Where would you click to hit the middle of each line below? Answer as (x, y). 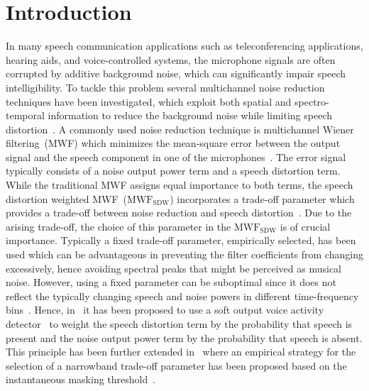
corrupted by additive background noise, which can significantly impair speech (176, 73)
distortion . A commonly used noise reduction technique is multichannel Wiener (180, 129)
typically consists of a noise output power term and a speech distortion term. (173, 171)
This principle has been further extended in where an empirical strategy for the (181, 352)
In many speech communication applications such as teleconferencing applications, (184, 46)
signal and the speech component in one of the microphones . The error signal (176, 156)
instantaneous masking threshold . (81, 379)
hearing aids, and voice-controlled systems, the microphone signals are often (171, 59)
